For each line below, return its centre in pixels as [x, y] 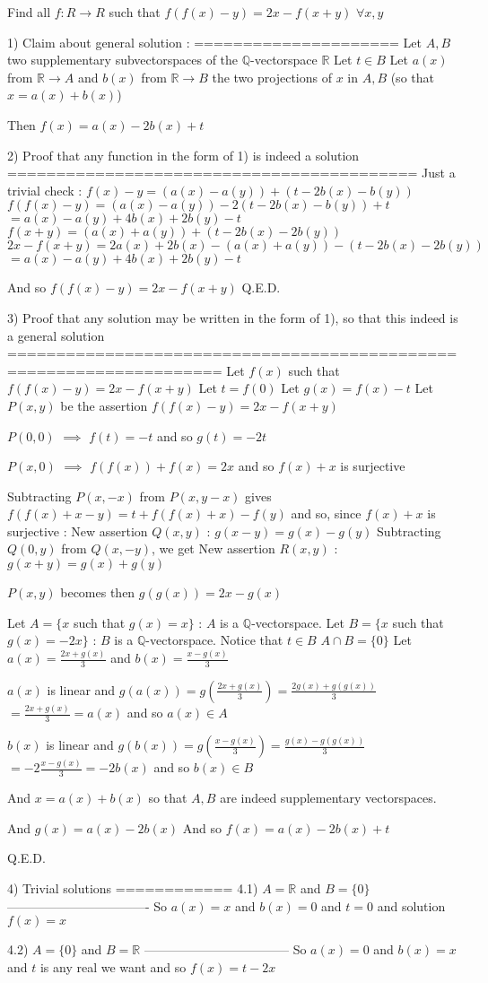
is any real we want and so [113, 966]
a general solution [56, 335]
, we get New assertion [213, 548]
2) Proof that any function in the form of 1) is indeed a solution [183, 155]
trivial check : [45, 190]
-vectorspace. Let [298, 622]
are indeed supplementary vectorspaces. [328, 798]
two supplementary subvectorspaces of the [123, 60]
